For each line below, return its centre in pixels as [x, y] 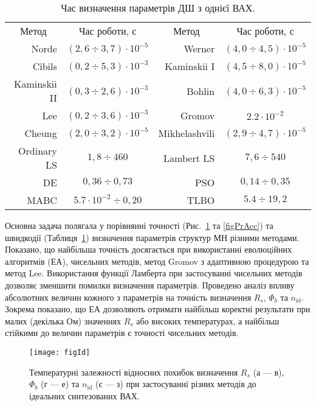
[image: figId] [60, 352]
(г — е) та [60, 384]
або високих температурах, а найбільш [208, 320]
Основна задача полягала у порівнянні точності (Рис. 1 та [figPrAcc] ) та [139, 225]
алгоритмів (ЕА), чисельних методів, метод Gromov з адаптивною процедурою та [157, 261]
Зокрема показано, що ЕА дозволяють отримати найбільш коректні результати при [158, 309]
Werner [199, 48]
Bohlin [201, 91]
